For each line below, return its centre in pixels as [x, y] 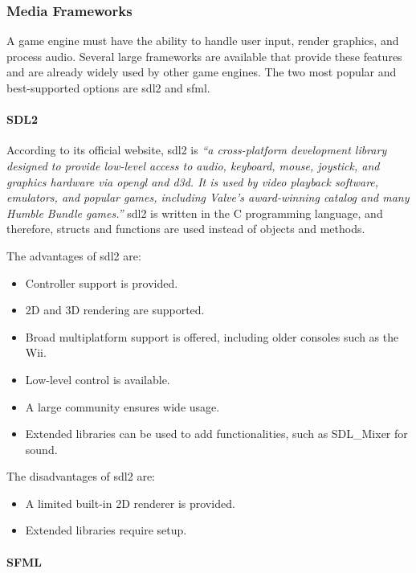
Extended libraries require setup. [106, 530]
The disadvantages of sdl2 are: [81, 476]
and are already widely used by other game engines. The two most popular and [202, 72]
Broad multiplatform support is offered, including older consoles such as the [212, 336]
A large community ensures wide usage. [122, 406]
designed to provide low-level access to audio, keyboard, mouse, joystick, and [193, 165]
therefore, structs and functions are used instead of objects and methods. [186, 229]
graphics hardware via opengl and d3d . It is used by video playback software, [193, 181]
